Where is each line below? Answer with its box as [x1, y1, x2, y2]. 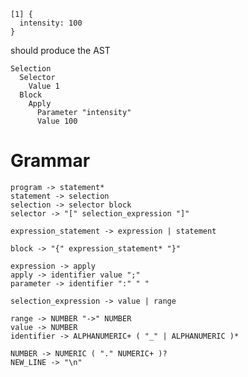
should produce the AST [10, 45, 111, 56]
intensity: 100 [19, 18, 83, 28]
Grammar [10, 150, 91, 172]
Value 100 [36, 116, 78, 126]
